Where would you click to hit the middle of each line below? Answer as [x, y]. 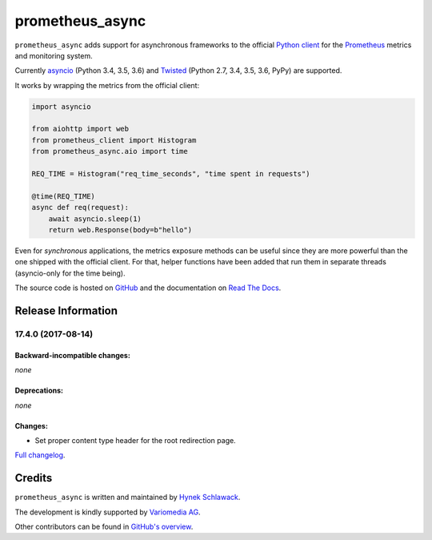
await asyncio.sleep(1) [95, 219]
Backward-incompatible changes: [73, 355]
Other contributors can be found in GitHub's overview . [104, 526]
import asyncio [61, 107]
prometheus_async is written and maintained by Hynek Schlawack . [128, 498]
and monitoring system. [54, 55]
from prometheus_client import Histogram [114, 140]
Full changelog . [40, 455]
